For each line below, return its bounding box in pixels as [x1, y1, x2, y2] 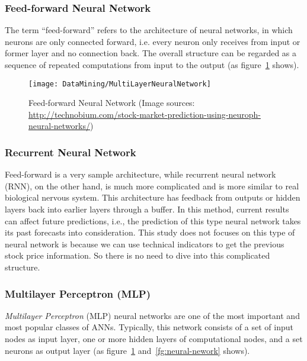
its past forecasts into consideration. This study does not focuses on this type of [5, 226, 295, 238]
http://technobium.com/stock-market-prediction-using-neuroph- [28, 108, 261, 120]
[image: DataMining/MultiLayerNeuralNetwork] [28, 79, 211, 88]
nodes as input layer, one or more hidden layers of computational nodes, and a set [5, 333, 303, 344]
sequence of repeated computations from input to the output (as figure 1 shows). [5, 59, 299, 70]
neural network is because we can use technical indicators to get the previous [5, 237, 284, 250]
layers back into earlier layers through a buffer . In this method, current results [5, 203, 289, 215]
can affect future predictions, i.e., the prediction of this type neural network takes [5, 214, 301, 227]
